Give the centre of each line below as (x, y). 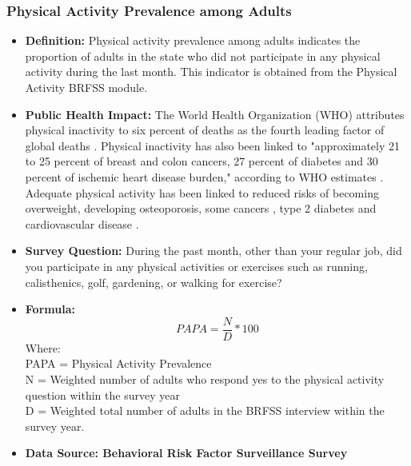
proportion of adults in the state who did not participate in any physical (203, 56)
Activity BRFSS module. (86, 87)
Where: (43, 347)
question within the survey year (102, 394)
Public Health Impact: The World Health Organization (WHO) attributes (215, 114)
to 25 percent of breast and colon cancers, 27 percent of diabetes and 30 (202, 161)
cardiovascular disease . (82, 223)
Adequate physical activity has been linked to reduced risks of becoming (202, 192)
